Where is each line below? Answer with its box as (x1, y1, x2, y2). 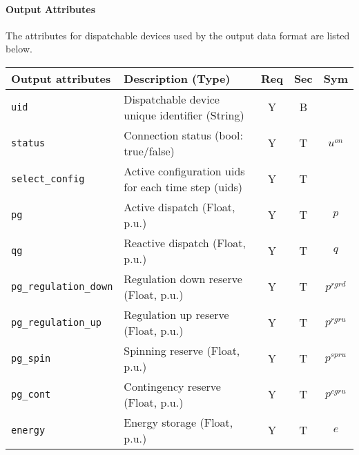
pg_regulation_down (11, 280, 113, 292)
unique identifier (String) (124, 106, 244, 123)
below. (6, 41, 32, 56)
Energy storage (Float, (124, 414, 233, 430)
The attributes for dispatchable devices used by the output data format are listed (6, 28, 350, 42)
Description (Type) (124, 70, 231, 86)
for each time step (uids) (124, 178, 243, 195)
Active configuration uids (124, 162, 245, 179)
